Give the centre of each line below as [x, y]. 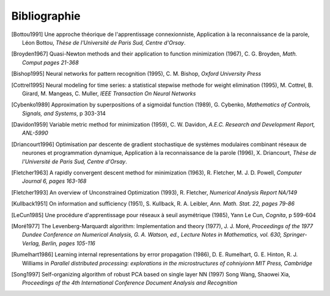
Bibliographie [46, 16]
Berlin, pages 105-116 [69, 243]
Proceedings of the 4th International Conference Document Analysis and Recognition [130, 283]
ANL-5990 [35, 133]
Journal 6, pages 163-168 [54, 181]
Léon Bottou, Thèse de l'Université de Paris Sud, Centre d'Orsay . [104, 42]
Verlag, [31, 243]
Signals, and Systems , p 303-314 [64, 113]
